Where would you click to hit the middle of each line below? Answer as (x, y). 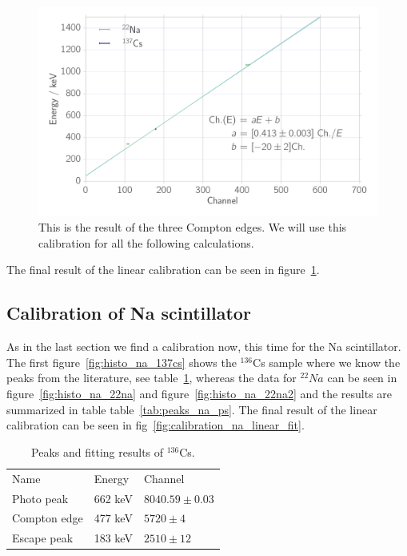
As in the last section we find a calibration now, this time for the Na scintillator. (204, 346)
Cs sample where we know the (327, 362)
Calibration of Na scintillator (129, 313)
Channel (164, 478)
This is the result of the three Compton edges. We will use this (193, 227)
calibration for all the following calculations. (146, 242)
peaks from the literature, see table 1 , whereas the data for (152, 378)
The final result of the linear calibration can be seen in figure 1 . (163, 270)
